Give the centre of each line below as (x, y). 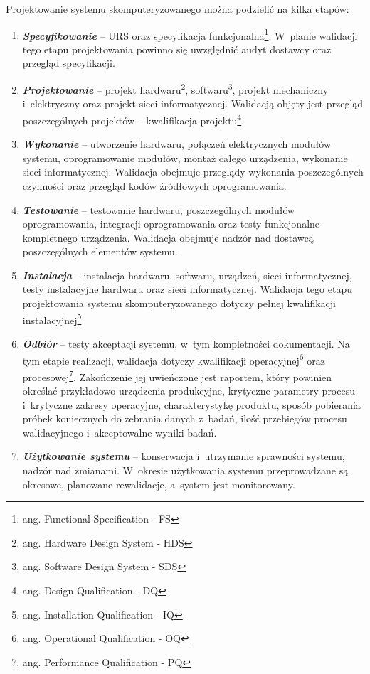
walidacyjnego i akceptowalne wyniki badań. (120, 432)
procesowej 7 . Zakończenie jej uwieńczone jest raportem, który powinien (177, 375)
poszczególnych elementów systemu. (100, 251)
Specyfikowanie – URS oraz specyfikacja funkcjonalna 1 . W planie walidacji (190, 34)
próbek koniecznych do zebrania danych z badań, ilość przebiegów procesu (185, 418)
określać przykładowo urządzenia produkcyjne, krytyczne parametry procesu (189, 390)
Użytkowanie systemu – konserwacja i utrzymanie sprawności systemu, (184, 456)
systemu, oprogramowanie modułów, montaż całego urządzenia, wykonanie (185, 157)
